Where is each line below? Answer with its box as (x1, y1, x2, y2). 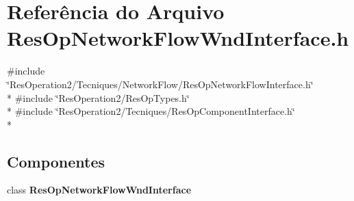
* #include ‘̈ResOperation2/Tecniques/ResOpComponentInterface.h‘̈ (7, 104, 295, 118)
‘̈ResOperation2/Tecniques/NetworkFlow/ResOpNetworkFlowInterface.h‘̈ (7, 77, 314, 91)
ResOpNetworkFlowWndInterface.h (7, 24, 349, 52)
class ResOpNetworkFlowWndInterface (7, 183, 192, 197)
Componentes (7, 150, 105, 172)
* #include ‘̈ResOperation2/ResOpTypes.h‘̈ (7, 90, 190, 105)
